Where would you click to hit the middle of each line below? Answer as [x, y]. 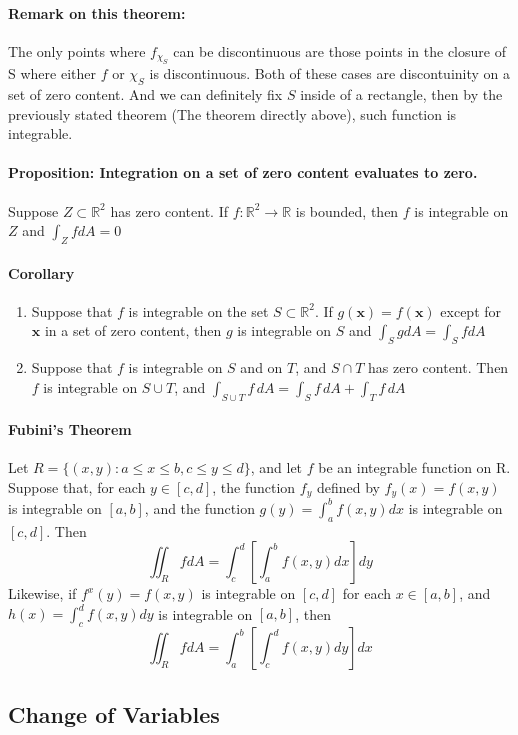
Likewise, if [42, 593]
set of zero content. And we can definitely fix [145, 94]
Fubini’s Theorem [70, 429]
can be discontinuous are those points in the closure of [339, 50]
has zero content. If [169, 210]
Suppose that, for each [77, 486]
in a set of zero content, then [133, 330]
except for [471, 310]
